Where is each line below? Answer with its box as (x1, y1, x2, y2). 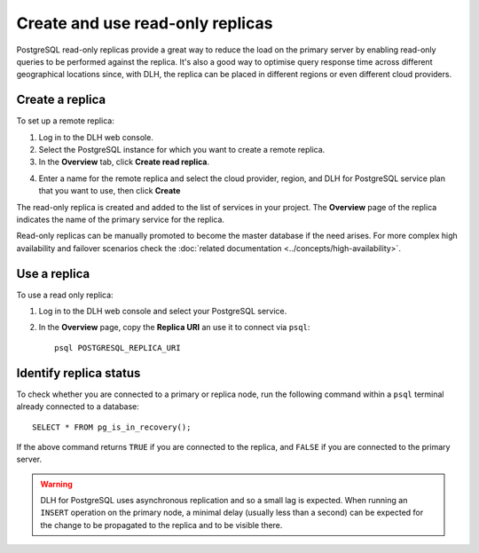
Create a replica (16, 92, 106, 107)
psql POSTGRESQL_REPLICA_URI (54, 343, 181, 352)
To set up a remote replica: (16, 115, 114, 126)
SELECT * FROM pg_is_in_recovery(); (32, 422, 192, 432)
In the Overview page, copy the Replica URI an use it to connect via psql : (38, 322, 310, 333)
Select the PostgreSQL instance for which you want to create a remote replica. (38, 145, 326, 155)
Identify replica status (16, 365, 141, 381)
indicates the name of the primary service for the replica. (16, 214, 225, 225)
